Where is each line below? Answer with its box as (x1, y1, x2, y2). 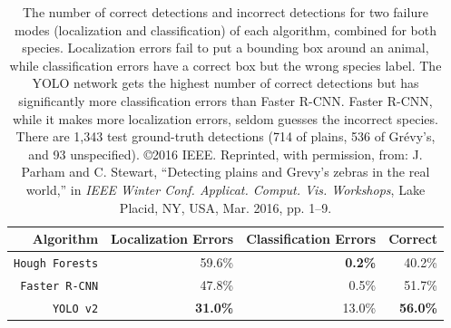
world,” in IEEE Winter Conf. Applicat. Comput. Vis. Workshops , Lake (25, 179, 426, 198)
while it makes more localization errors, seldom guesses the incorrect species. (12, 109, 438, 128)
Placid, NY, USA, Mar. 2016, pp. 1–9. (119, 198, 332, 217)
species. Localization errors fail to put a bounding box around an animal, (22, 38, 429, 57)
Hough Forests (14, 256, 99, 270)
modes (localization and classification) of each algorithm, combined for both (14, 20, 436, 39)
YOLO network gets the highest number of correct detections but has (32, 73, 419, 92)
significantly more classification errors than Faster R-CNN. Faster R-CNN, (18, 91, 433, 110)
